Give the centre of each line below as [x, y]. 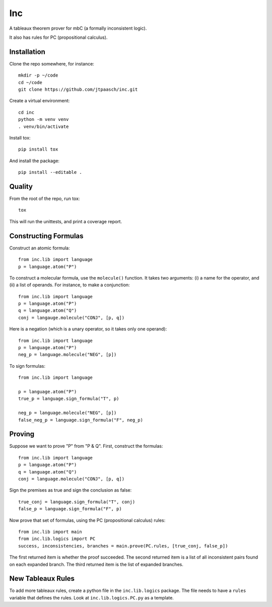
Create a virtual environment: [40, 101]
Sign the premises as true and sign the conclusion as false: [71, 490]
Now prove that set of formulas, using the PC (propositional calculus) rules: [87, 520]
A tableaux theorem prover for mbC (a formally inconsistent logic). [78, 28]
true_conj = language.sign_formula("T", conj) [77, 502]
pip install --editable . [50, 172]
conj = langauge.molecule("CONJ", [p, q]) [72, 318]
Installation [27, 52]
